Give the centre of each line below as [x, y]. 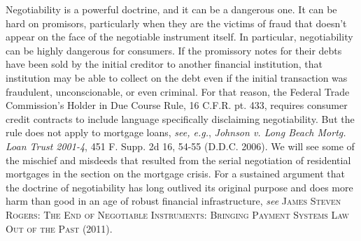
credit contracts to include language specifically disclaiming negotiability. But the [180, 118]
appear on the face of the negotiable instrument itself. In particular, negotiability [179, 37]
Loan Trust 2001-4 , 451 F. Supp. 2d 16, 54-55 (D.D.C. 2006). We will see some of [180, 146]
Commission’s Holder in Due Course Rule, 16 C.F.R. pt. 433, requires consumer [177, 105]
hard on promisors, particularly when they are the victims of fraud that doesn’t [176, 23]
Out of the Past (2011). [59, 228]
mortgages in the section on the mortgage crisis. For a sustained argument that [175, 174]
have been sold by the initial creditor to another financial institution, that [164, 64]
